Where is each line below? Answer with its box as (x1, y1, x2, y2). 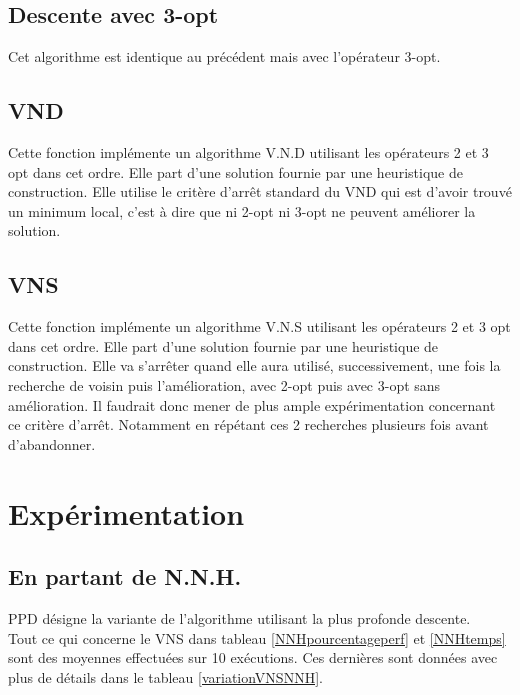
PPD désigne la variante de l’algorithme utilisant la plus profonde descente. (8, 607, 471, 628)
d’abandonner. (8, 433, 96, 454)
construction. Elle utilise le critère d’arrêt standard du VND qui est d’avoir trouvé (8, 181, 512, 202)
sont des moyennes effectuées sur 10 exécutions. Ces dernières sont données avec (8, 647, 498, 668)
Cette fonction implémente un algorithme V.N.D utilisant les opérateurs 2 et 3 (8, 142, 489, 162)
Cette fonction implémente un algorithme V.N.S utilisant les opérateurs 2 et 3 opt (8, 316, 511, 337)
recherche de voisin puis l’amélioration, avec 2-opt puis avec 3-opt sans (8, 374, 441, 395)
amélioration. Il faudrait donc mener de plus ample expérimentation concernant (8, 394, 496, 415)
